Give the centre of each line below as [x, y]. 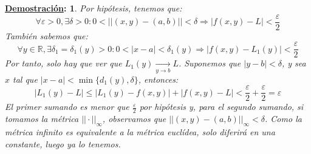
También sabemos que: [46, 35]
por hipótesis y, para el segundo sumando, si [221, 107]
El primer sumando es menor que [67, 107]
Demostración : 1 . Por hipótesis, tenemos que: [94, 8]
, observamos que [134, 119]
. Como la [283, 119]
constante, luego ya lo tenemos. [63, 143]
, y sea [294, 63]
